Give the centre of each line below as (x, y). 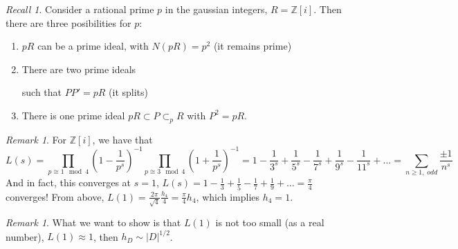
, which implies (228, 196)
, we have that (122, 139)
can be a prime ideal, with (93, 46)
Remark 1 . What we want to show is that (93, 222)
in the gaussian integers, (216, 9)
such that (42, 92)
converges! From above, (55, 196)
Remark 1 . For (36, 139)
